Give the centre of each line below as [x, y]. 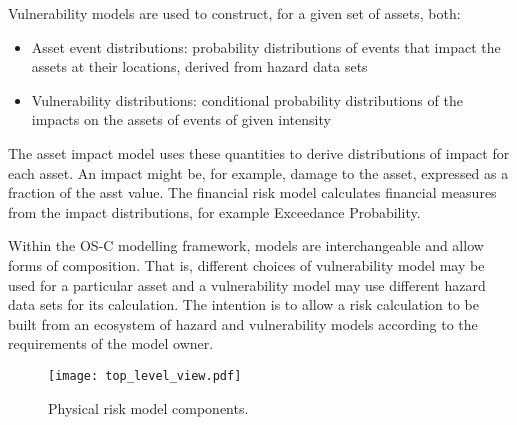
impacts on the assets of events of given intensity [181, 119]
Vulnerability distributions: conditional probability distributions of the [247, 99]
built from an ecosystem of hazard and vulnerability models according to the [243, 323]
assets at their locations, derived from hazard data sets [199, 66]
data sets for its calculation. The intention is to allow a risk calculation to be [244, 304]
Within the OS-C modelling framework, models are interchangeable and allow [246, 245]
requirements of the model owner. [111, 343]
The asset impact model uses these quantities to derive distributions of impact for [259, 152]
